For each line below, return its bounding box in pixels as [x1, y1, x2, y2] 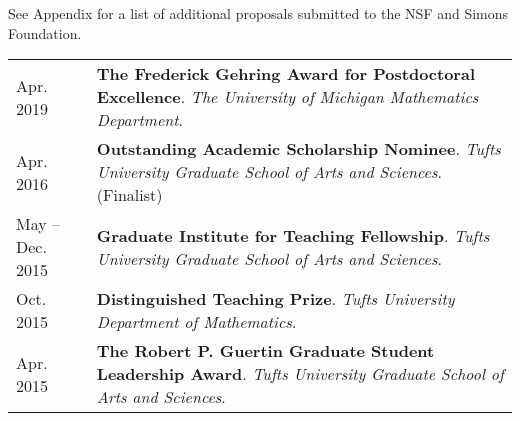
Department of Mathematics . [96, 310, 297, 334]
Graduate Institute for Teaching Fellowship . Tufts [96, 223, 490, 247]
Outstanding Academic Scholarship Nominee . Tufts [96, 137, 501, 161]
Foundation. [8, 22, 82, 43]
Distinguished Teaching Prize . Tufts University [96, 287, 455, 311]
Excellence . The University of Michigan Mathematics [96, 85, 479, 109]
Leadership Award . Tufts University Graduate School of [96, 362, 504, 386]
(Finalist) [96, 183, 163, 207]
